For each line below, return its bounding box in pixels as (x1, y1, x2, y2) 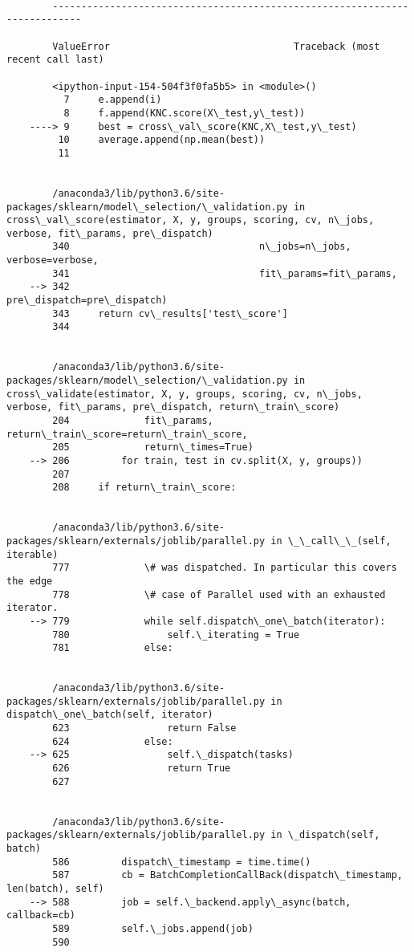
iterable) (6, 548, 59, 560)
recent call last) (6, 54, 104, 66)
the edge (6, 575, 53, 587)
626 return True (52, 763, 231, 775)
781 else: (52, 642, 173, 654)
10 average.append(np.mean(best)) (58, 134, 266, 146)
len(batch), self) (6, 882, 104, 894)
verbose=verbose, (6, 254, 99, 266)
